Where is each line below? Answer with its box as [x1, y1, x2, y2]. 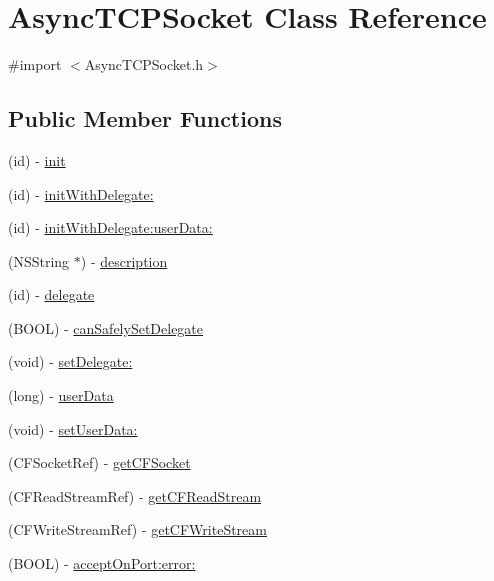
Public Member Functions [8, 103, 282, 134]
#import [8, 54, 62, 75]
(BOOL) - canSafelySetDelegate [8, 317, 204, 338]
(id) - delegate [8, 284, 95, 305]
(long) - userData [8, 385, 114, 406]
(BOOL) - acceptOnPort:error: [8, 553, 196, 574]
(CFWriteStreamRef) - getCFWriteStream [8, 519, 267, 540]
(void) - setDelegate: [8, 351, 133, 372]
